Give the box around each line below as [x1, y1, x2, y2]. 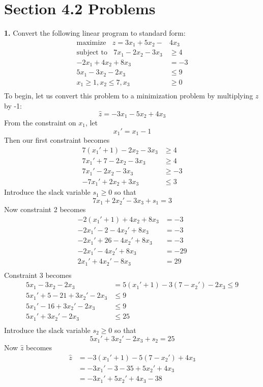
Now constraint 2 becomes [4, 204, 86, 215]
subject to [76, 49, 107, 57]
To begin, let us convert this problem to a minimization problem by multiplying [4, 90, 253, 101]
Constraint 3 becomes [4, 269, 72, 280]
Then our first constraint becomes [4, 135, 110, 145]
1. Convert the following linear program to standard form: [4, 28, 186, 38]
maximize [76, 39, 106, 46]
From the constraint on [4, 117, 76, 128]
